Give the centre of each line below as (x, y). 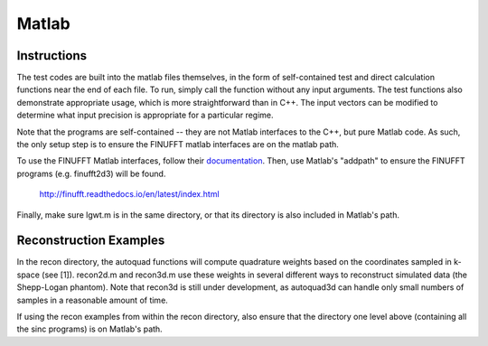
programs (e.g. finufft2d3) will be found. (91, 173)
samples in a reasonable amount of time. (93, 300)
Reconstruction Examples (91, 241)
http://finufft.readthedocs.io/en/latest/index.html (130, 194)
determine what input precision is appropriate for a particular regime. (145, 115)
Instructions (52, 56)
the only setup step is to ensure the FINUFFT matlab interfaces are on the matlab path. (178, 145)
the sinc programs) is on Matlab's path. (89, 329)
